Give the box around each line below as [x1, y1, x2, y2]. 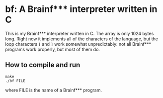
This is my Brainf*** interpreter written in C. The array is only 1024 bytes [5, 30, 154, 36]
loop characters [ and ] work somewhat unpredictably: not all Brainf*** [5, 41, 152, 47]
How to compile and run [5, 61, 81, 69]
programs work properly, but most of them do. [5, 46, 100, 52]
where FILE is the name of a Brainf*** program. [5, 87, 102, 93]
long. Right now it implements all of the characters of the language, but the [5, 36, 158, 42]
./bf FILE [5, 78, 26, 83]
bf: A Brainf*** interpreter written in [5, 3, 158, 15]
